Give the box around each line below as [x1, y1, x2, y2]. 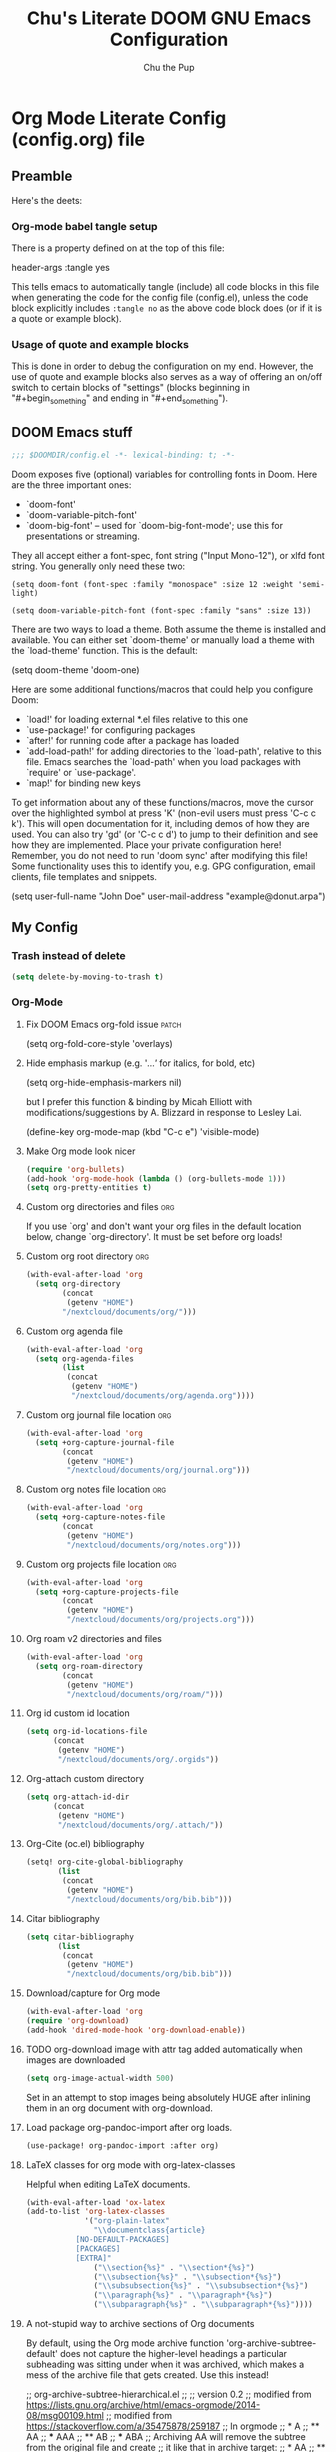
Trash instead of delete [11, 949, 126, 963]
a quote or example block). [11, 313, 123, 325]
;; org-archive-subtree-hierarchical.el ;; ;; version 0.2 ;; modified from [25, 2388, 312, 2401]
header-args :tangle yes [11, 262, 111, 274]
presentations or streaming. [25, 530, 141, 542]
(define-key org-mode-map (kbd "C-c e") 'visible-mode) [25, 1125, 260, 1137]
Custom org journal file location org [25, 1408, 172, 1421]
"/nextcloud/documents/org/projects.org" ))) [66, 1615, 255, 1625]
